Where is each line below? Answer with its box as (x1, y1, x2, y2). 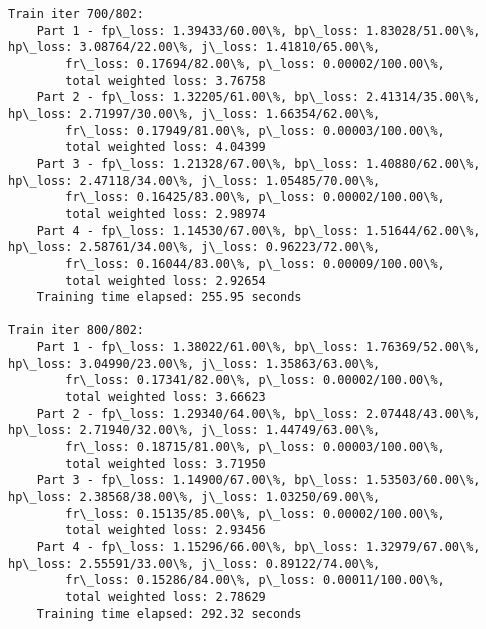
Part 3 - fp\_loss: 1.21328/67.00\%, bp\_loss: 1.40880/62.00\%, (36, 156, 481, 171)
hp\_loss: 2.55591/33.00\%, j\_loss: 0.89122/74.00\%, (8, 556, 381, 571)
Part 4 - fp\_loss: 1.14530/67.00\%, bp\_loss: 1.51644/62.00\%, (36, 223, 481, 238)
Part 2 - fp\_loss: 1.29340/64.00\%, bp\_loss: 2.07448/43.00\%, (36, 406, 481, 421)
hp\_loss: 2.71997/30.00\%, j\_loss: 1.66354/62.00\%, (8, 106, 381, 121)
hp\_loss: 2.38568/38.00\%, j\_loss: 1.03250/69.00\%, (8, 490, 381, 505)
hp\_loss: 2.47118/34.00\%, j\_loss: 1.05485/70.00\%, (8, 173, 381, 188)
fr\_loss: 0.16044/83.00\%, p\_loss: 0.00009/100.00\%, (65, 256, 445, 271)
